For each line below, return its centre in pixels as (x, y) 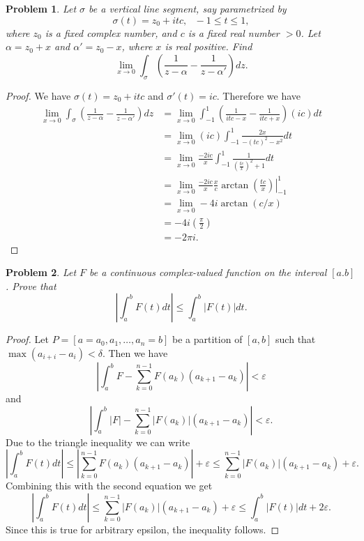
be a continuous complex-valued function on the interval (208, 272)
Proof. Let (27, 339)
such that (296, 339)
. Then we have (135, 353)
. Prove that (31, 285)
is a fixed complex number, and (111, 32)
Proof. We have (38, 95)
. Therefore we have (258, 95)
